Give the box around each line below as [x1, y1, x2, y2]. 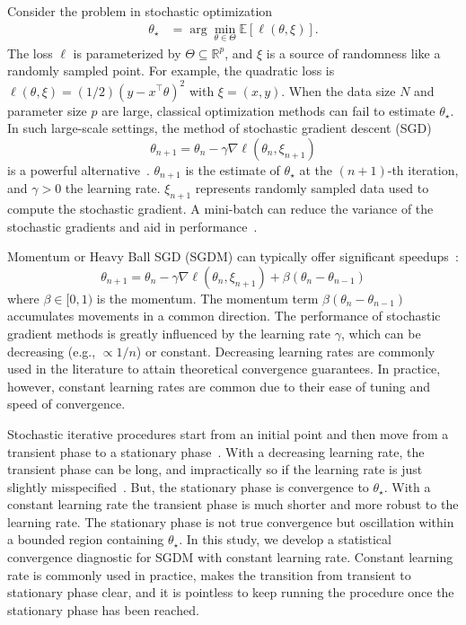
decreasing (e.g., [7, 341, 96, 360]
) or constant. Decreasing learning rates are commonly [136, 341, 435, 360]
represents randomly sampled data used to [195, 179, 429, 198]
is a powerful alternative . [7, 160, 150, 179]
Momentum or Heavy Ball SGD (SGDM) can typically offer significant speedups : [7, 247, 459, 266]
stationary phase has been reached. [7, 600, 199, 619]
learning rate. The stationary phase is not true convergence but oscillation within [7, 512, 454, 531]
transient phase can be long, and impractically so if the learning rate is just [7, 460, 423, 479]
